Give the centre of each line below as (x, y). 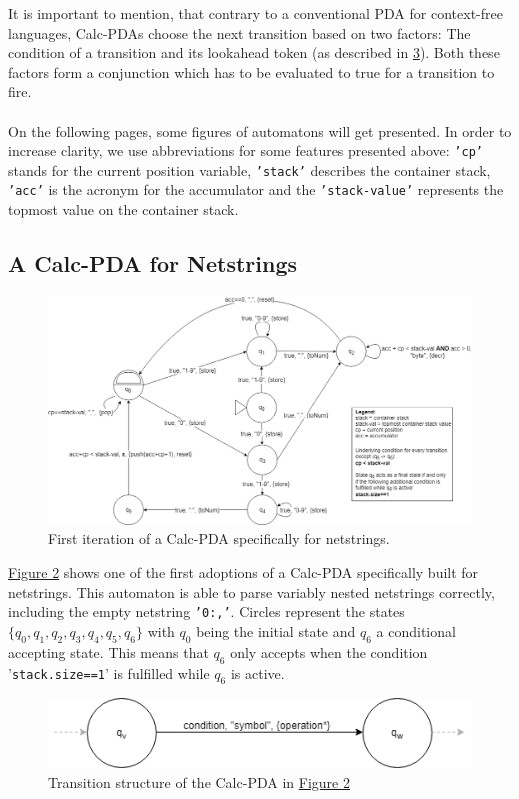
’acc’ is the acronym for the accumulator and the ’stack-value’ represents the (256, 189)
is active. (257, 672)
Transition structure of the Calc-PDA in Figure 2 (199, 781)
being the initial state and (276, 630)
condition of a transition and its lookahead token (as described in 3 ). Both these (254, 52)
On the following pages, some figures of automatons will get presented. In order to (260, 130)
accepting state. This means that (108, 651)
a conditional (416, 630)
